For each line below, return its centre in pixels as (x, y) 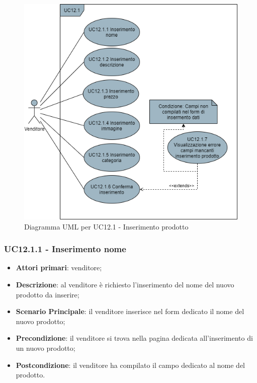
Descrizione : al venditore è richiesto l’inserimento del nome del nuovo (125, 284)
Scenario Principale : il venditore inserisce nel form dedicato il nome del (130, 311)
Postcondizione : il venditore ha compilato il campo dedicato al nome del (130, 365)
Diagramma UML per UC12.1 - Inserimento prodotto (106, 226)
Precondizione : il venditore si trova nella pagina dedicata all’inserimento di (134, 338)
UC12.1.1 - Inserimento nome (65, 249)
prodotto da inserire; (48, 294)
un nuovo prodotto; (46, 348)
